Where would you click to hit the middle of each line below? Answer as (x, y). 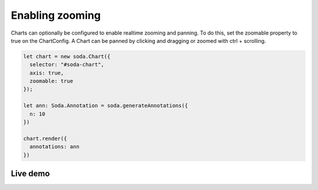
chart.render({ (45, 138)
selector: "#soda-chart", (67, 65)
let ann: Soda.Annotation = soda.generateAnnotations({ (106, 106)
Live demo (30, 174)
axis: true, (47, 73)
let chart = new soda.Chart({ (67, 56)
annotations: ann (54, 147)
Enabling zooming (56, 15)
